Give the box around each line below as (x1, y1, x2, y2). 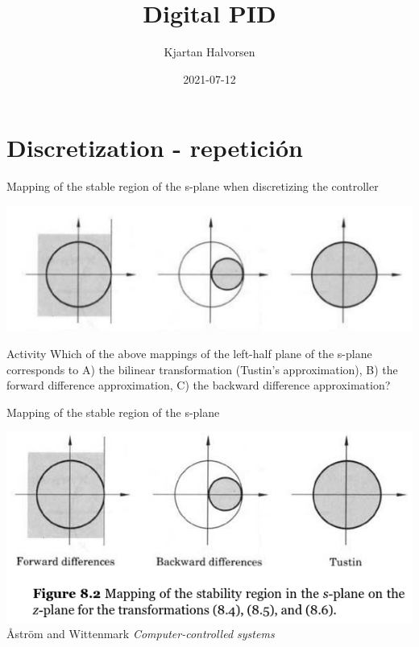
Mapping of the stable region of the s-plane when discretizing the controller (6, 178, 379, 195)
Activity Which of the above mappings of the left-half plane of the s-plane (6, 344, 372, 361)
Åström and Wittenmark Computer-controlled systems (6, 625, 275, 642)
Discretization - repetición (6, 131, 303, 164)
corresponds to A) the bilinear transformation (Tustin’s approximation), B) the (6, 361, 398, 377)
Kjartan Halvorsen (164, 43, 255, 60)
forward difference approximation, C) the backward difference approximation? (6, 377, 391, 394)
